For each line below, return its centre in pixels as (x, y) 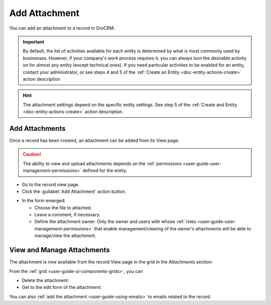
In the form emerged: (44, 201)
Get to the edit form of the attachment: (62, 287)
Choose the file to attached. (63, 207)
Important (34, 42)
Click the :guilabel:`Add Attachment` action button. (74, 191)
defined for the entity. (105, 171)
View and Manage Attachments (59, 250)
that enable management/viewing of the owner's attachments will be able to (172, 228)
